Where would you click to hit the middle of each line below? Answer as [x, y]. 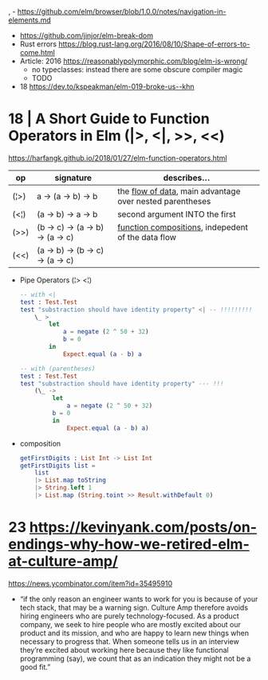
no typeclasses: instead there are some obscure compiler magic [137, 70]
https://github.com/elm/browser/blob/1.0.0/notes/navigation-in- [122, 12]
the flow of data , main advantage [179, 191]
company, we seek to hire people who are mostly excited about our [130, 624]
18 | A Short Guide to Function [109, 119]
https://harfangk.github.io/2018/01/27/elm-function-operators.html [118, 158]
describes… [187, 178]
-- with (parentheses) [57, 368]
